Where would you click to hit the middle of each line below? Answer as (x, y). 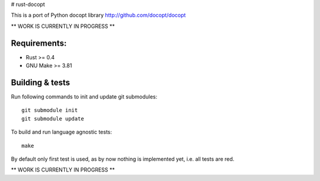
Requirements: (39, 43)
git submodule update (53, 118)
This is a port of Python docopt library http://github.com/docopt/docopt (98, 15)
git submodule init (50, 110)
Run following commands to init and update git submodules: (84, 96)
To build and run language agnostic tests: (62, 132)
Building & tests (41, 82)
